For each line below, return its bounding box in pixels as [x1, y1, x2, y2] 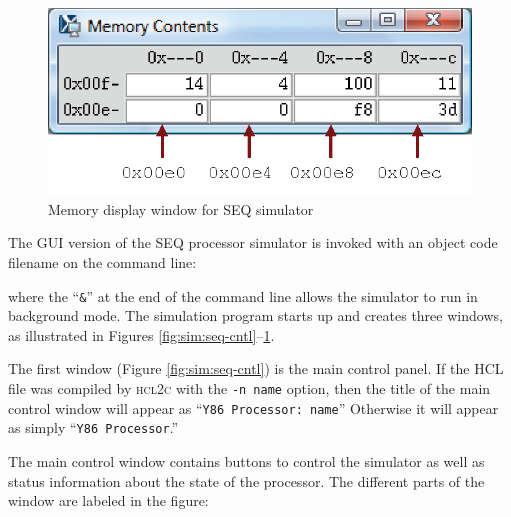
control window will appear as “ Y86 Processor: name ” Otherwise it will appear [8, 397, 499, 418]
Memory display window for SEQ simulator [48, 198, 314, 219]
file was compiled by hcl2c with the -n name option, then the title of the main [8, 378, 491, 399]
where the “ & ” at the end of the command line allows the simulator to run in [8, 285, 478, 306]
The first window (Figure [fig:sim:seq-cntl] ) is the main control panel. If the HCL [8, 358, 504, 379]
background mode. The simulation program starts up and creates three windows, [8, 305, 503, 326]
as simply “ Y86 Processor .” [8, 417, 179, 438]
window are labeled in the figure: [8, 490, 209, 511]
